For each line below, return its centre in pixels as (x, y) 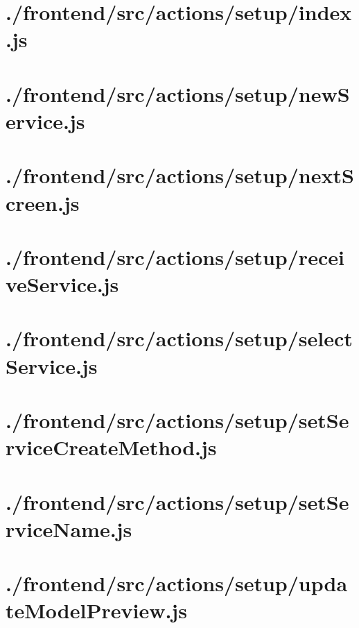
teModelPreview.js (96, 610)
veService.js (62, 284)
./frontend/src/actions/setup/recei (175, 256)
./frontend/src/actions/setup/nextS (180, 175)
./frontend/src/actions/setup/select (179, 338)
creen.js (43, 202)
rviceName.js (69, 528)
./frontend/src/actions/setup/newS (178, 93)
